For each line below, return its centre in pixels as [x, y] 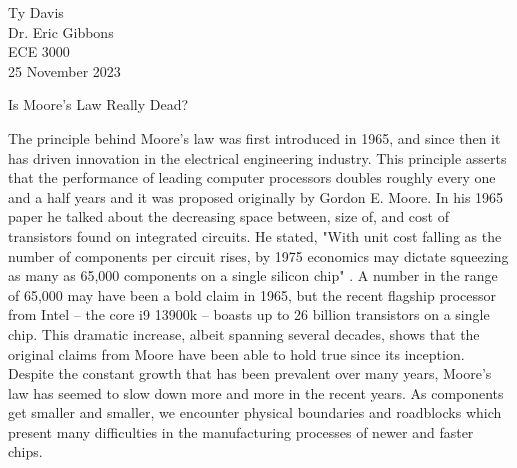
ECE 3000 [39, 51]
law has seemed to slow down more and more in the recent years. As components [256, 392]
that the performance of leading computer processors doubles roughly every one [252, 177]
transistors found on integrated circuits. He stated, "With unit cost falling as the [255, 235]
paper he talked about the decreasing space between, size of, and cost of [228, 216]
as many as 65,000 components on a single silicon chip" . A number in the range [253, 275]
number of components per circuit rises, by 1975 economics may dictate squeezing [258, 255]
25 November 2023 [64, 70]
